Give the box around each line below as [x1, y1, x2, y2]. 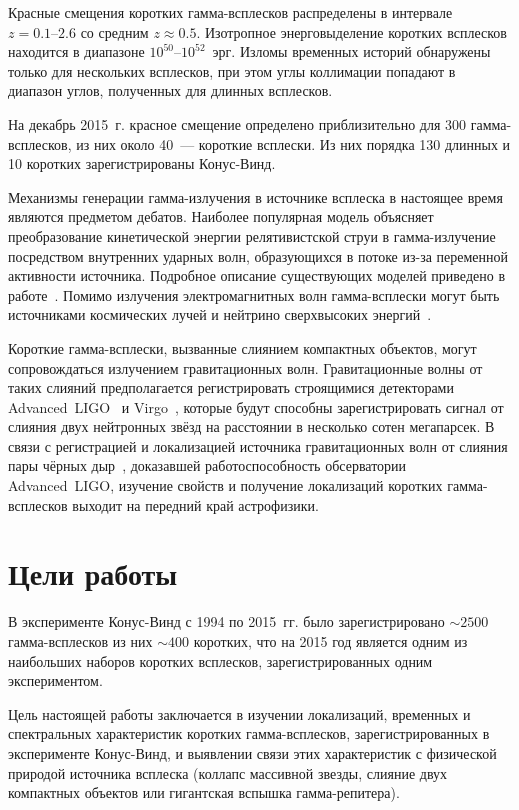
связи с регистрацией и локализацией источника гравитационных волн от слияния [8, 435, 508, 456]
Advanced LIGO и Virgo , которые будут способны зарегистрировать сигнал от [8, 396, 504, 417]
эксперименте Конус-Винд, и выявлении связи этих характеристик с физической [8, 742, 497, 763]
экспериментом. [8, 670, 103, 691]
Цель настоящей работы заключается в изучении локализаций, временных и [8, 703, 471, 724]
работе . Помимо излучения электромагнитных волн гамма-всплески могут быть [8, 284, 500, 305]
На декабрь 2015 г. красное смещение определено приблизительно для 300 [8, 113, 467, 134]
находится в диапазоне [8, 41, 145, 62]
